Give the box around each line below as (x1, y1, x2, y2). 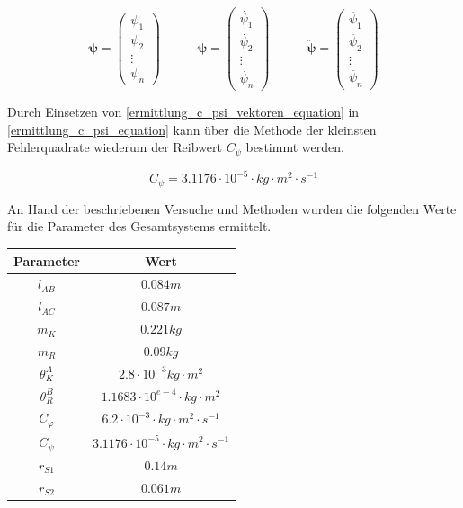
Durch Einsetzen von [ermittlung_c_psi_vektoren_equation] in (7, 102, 360, 121)
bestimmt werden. (245, 138, 344, 156)
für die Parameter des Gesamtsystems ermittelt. (7, 217, 272, 236)
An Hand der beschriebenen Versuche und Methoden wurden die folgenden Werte (7, 199, 457, 218)
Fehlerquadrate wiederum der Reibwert (7, 138, 222, 156)
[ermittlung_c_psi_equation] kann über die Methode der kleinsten (7, 120, 377, 138)
